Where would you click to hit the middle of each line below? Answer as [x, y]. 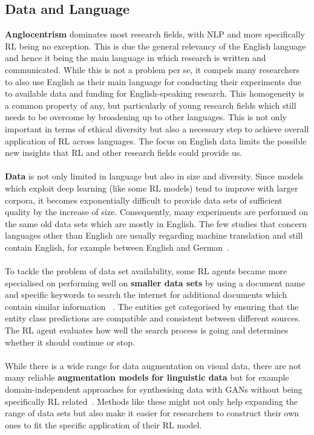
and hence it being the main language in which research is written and [136, 58]
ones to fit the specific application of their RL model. [103, 424]
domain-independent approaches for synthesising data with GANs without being [154, 389]
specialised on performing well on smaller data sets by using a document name [155, 282]
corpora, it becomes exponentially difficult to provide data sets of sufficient [144, 200]
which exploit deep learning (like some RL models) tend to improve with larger [152, 188]
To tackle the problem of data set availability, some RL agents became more [146, 271]
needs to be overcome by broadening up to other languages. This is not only [146, 117]
